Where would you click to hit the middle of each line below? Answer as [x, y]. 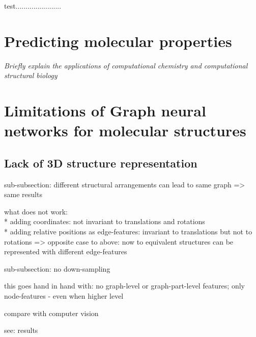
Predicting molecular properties [118, 41]
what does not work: [36, 211]
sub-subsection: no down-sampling [57, 268]
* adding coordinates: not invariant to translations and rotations [105, 221]
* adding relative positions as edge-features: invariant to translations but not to [128, 232]
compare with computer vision [51, 313]
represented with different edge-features [66, 251]
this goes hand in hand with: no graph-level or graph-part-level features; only [124, 286]
